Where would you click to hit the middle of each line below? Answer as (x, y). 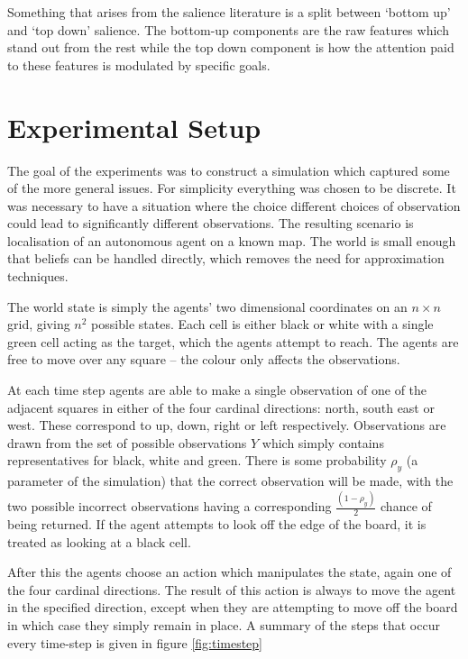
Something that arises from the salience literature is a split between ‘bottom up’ (229, 12)
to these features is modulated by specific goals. (139, 64)
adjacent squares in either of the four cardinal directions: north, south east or (221, 407)
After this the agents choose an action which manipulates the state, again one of (229, 572)
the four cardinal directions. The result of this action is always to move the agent (232, 589)
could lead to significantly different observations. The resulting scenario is (211, 223)
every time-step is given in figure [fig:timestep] (135, 642)
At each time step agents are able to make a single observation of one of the (217, 390)
